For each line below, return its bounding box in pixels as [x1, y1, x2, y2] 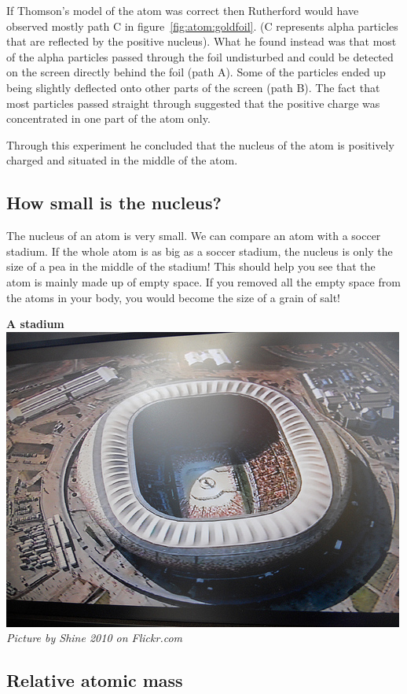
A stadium [6, 316, 64, 332]
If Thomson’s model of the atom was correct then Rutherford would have [6, 2, 359, 18]
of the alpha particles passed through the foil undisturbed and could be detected [6, 48, 394, 65]
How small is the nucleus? [6, 190, 222, 215]
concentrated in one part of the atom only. [6, 110, 211, 127]
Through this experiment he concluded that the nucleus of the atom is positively [6, 136, 394, 153]
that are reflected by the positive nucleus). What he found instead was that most [6, 33, 397, 50]
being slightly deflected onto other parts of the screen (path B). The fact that [6, 79, 380, 95]
